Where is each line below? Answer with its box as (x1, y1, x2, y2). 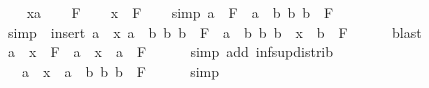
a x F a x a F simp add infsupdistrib (7, 41, 334, 62)
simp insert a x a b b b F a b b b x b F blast (7, 21, 422, 42)
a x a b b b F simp (21, 60, 220, 81)
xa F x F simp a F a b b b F (26, 2, 334, 22)
